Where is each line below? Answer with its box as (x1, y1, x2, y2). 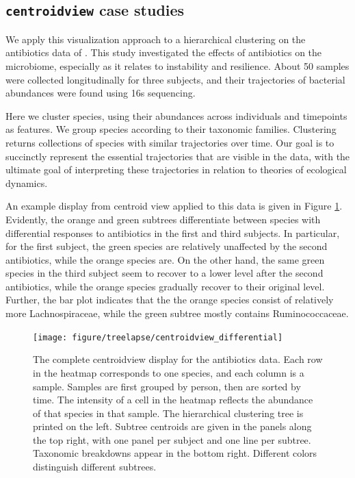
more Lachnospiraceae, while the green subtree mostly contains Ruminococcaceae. (5, 306, 349, 320)
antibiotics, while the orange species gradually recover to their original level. (5, 279, 325, 293)
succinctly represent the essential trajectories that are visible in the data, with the (5, 149, 350, 163)
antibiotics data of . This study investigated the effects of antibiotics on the (5, 45, 322, 60)
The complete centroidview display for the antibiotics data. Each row (33, 352, 323, 366)
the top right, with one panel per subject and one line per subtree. (33, 432, 311, 446)
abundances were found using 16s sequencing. (5, 86, 196, 100)
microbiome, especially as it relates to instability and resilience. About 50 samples (5, 58, 350, 73)
